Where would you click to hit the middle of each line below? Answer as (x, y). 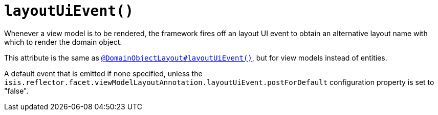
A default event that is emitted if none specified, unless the (103, 73)
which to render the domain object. (63, 42)
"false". (16, 91)
